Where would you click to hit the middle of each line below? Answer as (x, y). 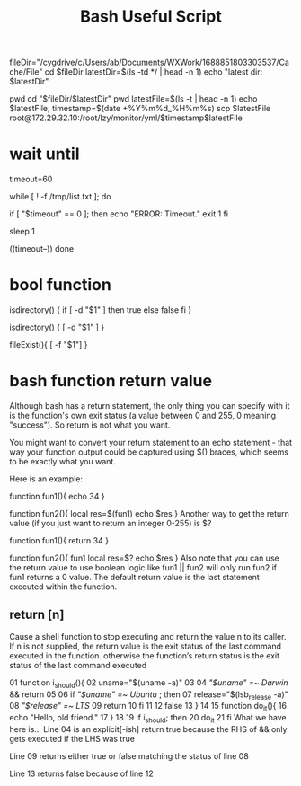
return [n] (37, 615)
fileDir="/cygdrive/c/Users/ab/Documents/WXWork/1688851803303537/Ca (150, 62)
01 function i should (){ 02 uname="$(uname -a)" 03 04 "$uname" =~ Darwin (149, 683)
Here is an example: (46, 479)
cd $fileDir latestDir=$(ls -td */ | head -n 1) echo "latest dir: (154, 72)
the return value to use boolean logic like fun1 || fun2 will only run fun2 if (143, 567)
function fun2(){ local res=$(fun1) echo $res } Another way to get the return (150, 513)
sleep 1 (22, 232)
